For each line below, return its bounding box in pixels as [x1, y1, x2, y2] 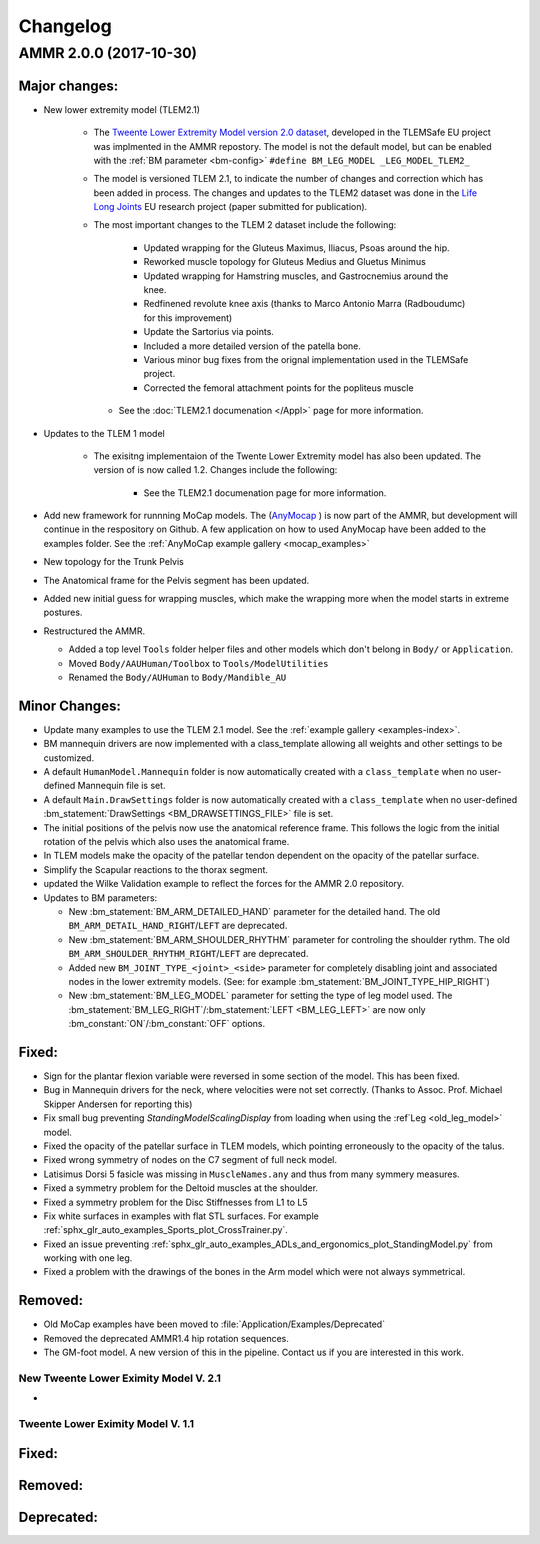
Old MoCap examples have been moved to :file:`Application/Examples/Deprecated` [43, 1318, 385, 1330]
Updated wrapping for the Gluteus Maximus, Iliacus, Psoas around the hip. [143, 241, 450, 254]
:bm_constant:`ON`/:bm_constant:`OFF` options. [68, 1018, 265, 1030]
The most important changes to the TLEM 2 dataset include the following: [93, 219, 397, 231]
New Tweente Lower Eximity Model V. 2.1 [18, 1371, 222, 1385]
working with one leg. [43, 1252, 133, 1264]
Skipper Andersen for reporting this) [43, 1098, 193, 1110]
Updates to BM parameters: [43, 891, 158, 904]
